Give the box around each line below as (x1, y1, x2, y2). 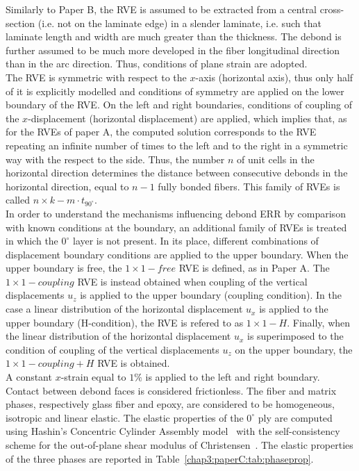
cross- (319, 2, 344, 16)
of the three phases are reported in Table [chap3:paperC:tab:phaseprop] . (6, 451, 314, 465)
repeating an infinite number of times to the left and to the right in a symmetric (6, 138, 348, 152)
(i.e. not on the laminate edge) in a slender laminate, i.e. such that (37, 15, 322, 30)
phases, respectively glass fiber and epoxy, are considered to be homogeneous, (6, 397, 335, 411)
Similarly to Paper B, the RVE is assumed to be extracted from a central (6, 2, 317, 16)
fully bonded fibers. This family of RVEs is (158, 179, 340, 193)
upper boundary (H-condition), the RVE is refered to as (6, 315, 244, 329)
